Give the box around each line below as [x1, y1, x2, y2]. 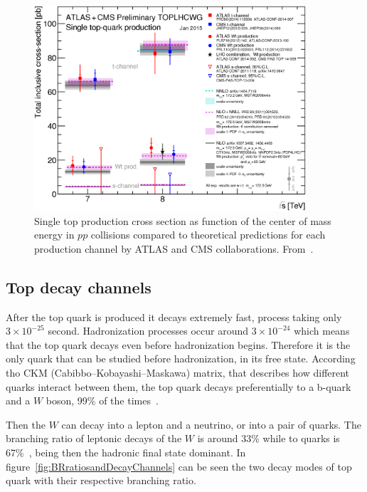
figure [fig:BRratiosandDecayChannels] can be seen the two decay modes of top [6, 459, 352, 473]
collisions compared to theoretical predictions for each [90, 227, 326, 242]
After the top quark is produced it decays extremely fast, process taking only [6, 309, 342, 324]
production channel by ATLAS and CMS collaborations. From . [34, 241, 314, 256]
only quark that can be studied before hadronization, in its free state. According [6, 351, 356, 366]
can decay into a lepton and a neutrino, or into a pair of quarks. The [61, 417, 361, 431]
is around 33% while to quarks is [197, 431, 340, 446]
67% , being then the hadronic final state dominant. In [6, 444, 246, 459]
